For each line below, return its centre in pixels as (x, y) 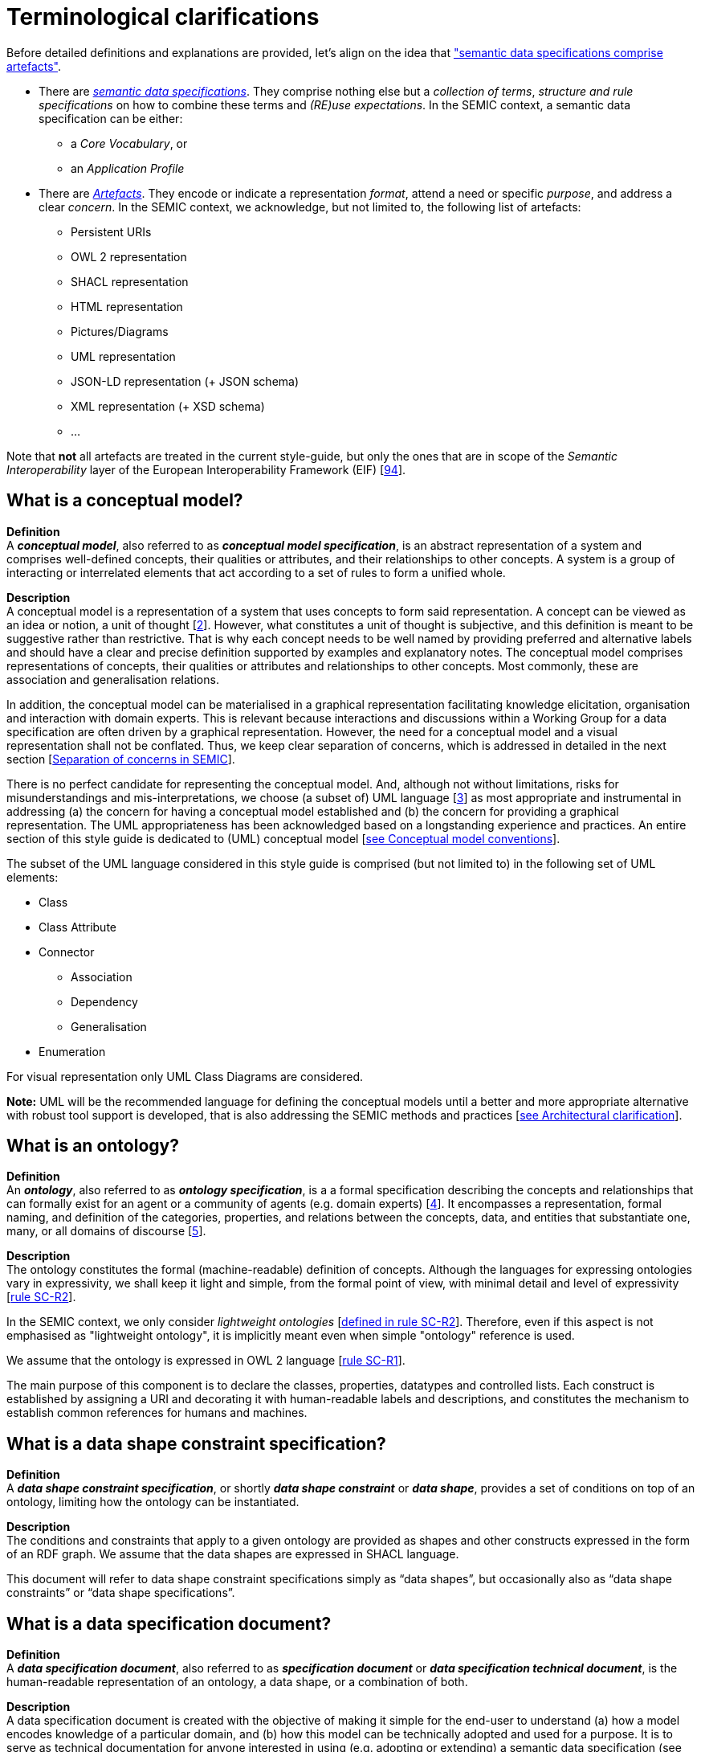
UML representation (123, 356)
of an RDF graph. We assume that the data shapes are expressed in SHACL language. (233, 1554)
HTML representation (127, 306)
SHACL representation (130, 281)
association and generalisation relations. (113, 679)
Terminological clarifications (163, 17)
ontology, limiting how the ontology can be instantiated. (153, 1502)
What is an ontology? (93, 1146)
